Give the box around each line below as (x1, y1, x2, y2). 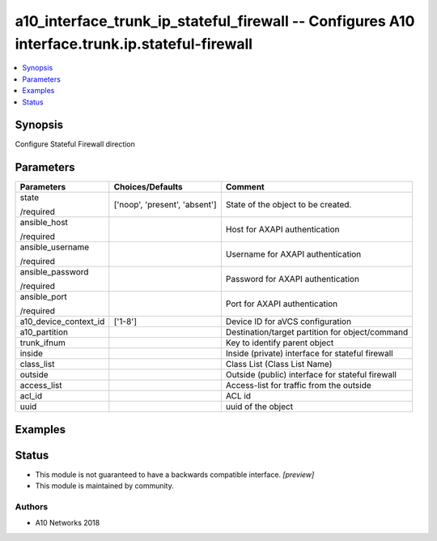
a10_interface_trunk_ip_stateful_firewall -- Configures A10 (15, 12, 415, 30)
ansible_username (19, 241, 90, 253)
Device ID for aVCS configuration (225, 316, 352, 327)
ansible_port (19, 292, 68, 303)
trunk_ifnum (19, 337, 66, 348)
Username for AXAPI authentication (225, 249, 362, 260)
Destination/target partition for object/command (225, 326, 409, 338)
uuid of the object (225, 401, 294, 412)
